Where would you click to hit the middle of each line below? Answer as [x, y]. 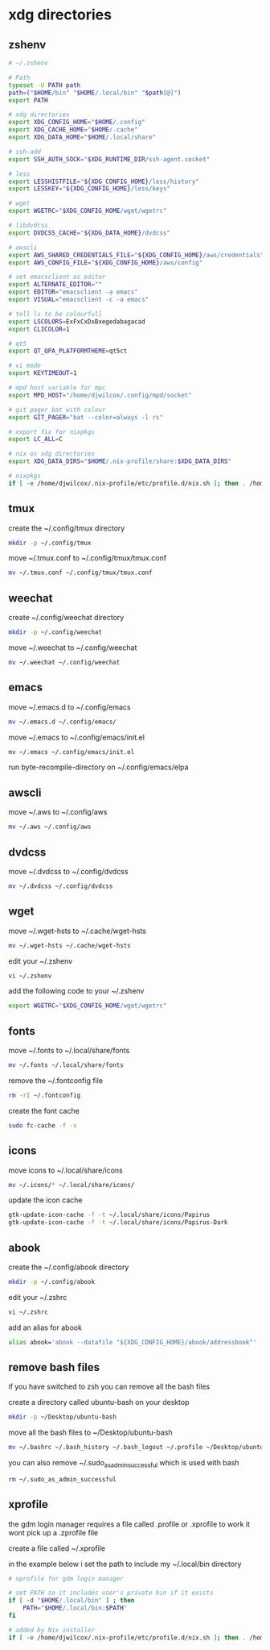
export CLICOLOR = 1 [39, 329]
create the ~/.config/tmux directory [67, 528]
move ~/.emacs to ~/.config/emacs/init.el [76, 737]
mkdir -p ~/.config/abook [51, 1281]
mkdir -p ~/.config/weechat [55, 632]
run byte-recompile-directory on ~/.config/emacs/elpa [98, 767]
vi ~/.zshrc [28, 1312]
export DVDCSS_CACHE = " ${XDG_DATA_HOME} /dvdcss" [90, 233]
